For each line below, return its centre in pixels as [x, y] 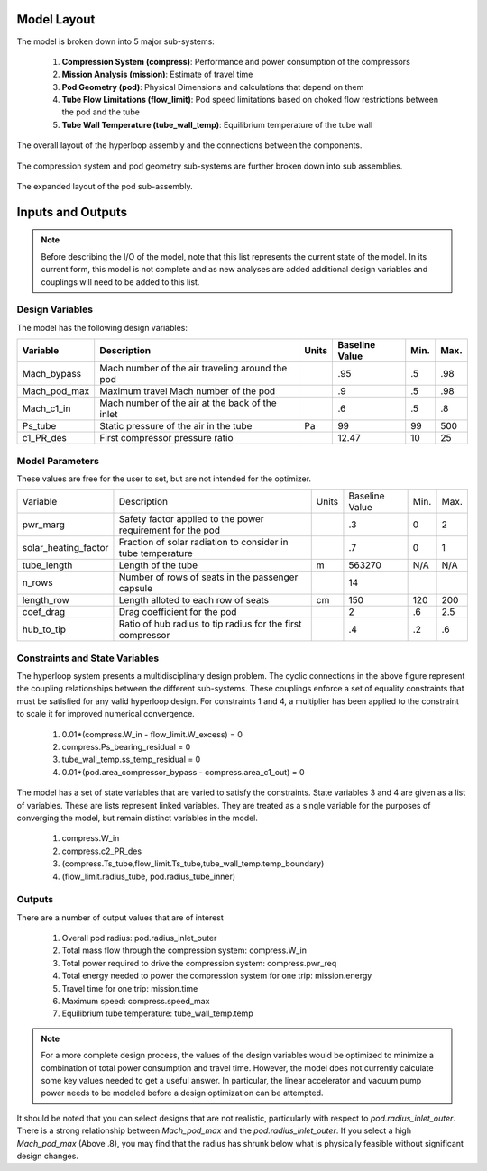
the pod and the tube [101, 112]
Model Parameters [58, 461]
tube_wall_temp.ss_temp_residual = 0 [131, 759]
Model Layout [56, 19]
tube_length [47, 565]
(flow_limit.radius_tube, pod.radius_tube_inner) [149, 876]
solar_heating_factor [65, 548]
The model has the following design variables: [102, 327]
